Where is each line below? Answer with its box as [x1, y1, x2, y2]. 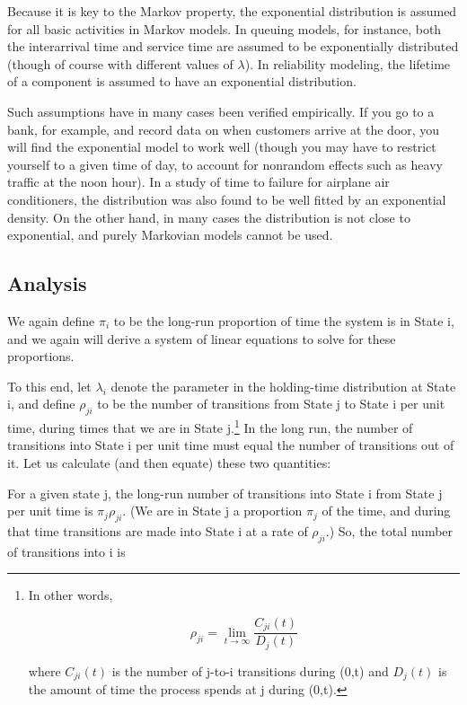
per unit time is [7, 501, 93, 520]
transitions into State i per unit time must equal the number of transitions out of [7, 436, 454, 454]
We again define [7, 311, 95, 330]
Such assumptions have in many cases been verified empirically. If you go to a [7, 101, 435, 120]
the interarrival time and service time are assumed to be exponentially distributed [7, 37, 459, 56]
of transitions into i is [7, 542, 126, 560]
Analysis [7, 269, 87, 297]
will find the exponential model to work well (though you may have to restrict [7, 137, 436, 156]
